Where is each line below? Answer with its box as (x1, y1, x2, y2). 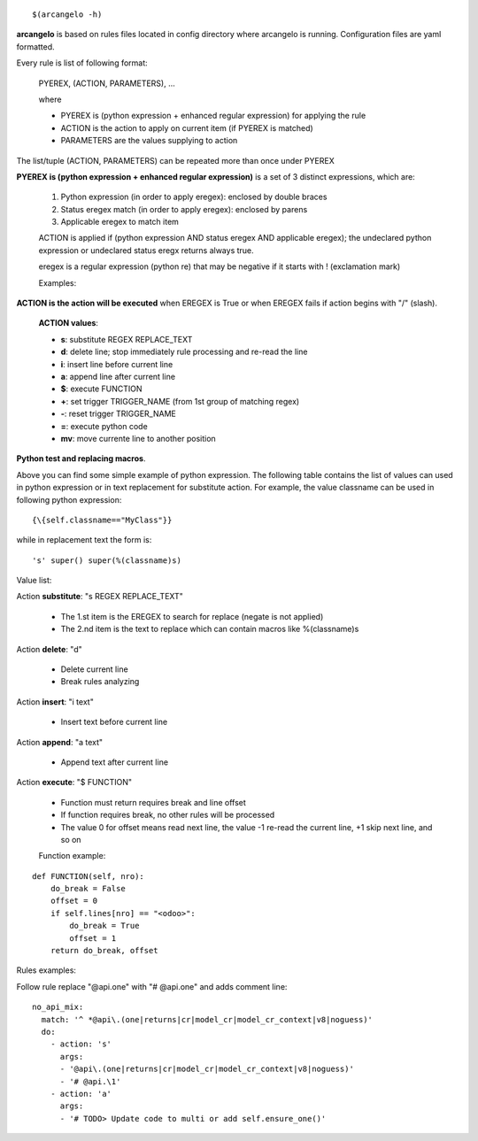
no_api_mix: (32, 1002, 84, 1013)
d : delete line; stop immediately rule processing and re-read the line (60, 346, 308, 358)
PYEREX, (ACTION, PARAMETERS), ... (38, 78, 176, 89)
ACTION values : (38, 318, 99, 328)
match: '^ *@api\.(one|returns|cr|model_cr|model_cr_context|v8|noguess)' (41, 1014, 374, 1024)
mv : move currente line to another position (60, 433, 216, 443)
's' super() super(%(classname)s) (32, 555, 181, 566)
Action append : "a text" (16, 736, 104, 747)
